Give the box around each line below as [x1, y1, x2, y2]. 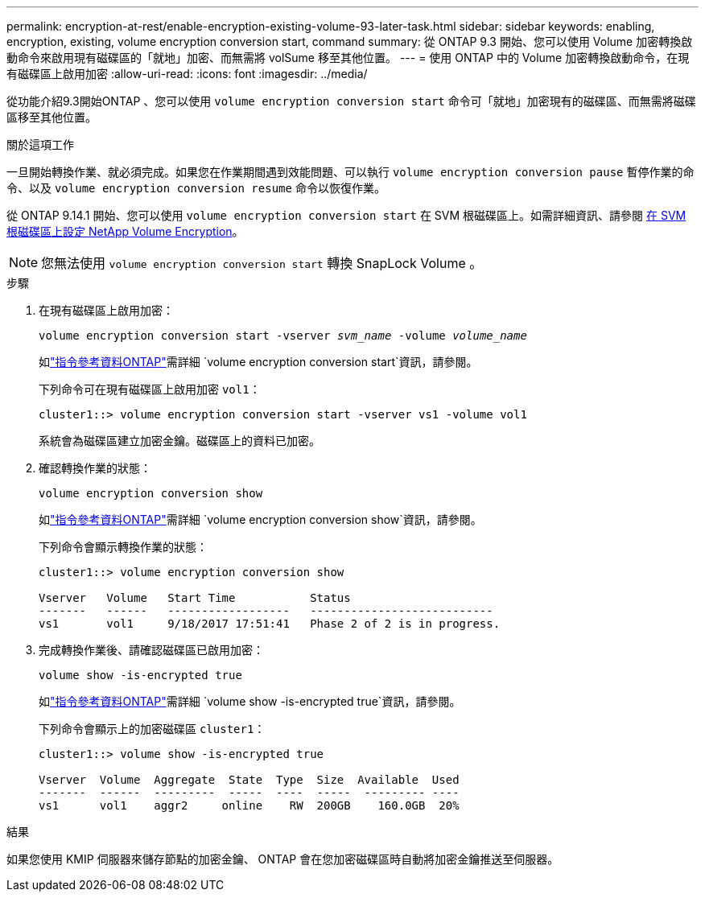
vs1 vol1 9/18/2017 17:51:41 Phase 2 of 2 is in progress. [39, 617, 501, 630]
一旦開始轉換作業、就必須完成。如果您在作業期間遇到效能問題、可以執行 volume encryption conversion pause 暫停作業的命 [6, 165, 695, 179]
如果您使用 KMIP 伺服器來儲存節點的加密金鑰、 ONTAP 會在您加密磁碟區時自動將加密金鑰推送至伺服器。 [6, 852, 559, 866]
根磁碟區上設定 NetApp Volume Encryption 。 [6, 224, 244, 238]
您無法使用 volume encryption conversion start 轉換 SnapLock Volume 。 [41, 255, 483, 271]
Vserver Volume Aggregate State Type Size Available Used [39, 773, 460, 786]
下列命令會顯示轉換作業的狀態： [39, 540, 208, 554]
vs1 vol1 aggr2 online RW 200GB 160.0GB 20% [39, 799, 460, 812]
